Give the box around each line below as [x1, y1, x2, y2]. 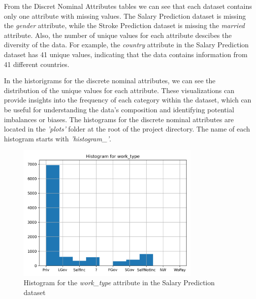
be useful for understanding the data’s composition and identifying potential [4, 104, 234, 114]
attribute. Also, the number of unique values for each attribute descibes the [4, 30, 232, 40]
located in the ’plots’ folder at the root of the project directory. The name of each [4, 124, 250, 134]
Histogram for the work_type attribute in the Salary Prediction [24, 277, 215, 288]
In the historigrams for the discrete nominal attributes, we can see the [4, 75, 216, 86]
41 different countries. [4, 59, 69, 69]
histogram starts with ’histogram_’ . [4, 133, 111, 143]
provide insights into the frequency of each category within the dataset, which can [4, 95, 252, 105]
